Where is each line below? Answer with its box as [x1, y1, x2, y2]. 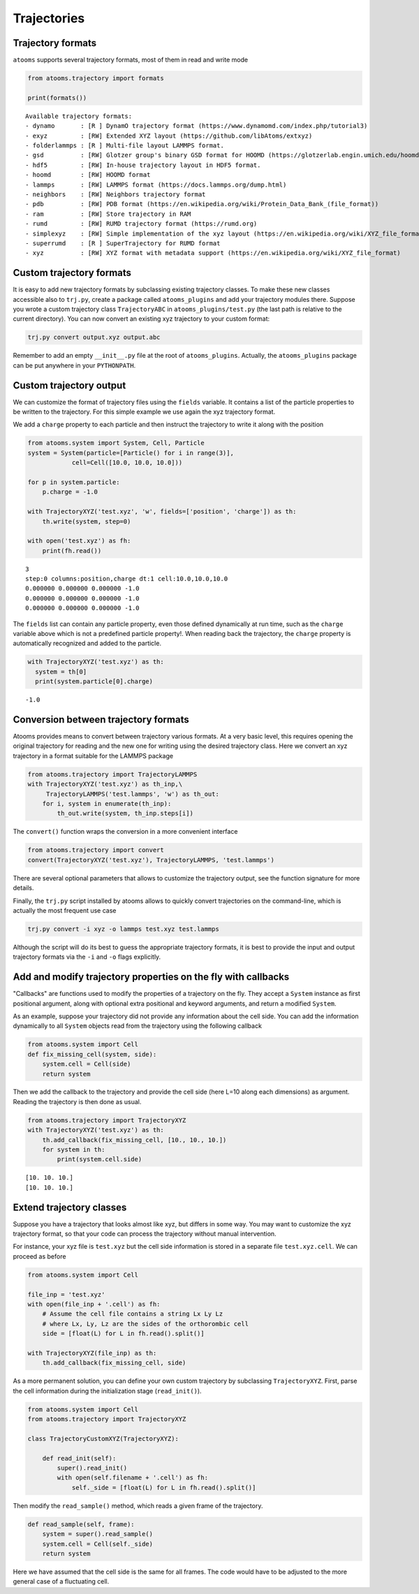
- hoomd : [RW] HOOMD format [25, 171, 151, 179]
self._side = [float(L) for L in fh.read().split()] [71, 1484, 256, 1491]
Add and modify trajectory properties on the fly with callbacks [13, 971, 290, 983]
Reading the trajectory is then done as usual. [13, 1097, 142, 1106]
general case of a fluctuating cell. [13, 1577, 110, 1586]
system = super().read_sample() [42, 1530, 154, 1538]
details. [13, 884, 34, 892]
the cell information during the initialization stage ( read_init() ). [13, 1386, 202, 1395]
